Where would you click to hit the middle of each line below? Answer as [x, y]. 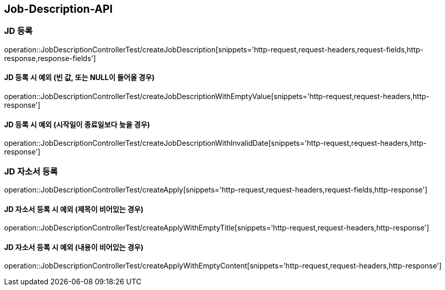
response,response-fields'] [50, 58]
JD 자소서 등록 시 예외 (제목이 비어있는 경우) [74, 209]
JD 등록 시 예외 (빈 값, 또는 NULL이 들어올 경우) [79, 78]
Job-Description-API [59, 9]
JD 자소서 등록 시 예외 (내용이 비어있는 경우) [74, 247]
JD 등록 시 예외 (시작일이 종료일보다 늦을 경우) [77, 124]
